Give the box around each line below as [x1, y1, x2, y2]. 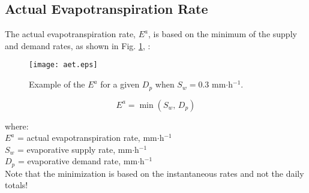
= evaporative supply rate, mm [17, 143, 133, 155]
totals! [5, 179, 28, 191]
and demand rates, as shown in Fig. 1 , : [5, 39, 151, 52]
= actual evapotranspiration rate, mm [17, 131, 157, 144]
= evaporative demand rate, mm [17, 155, 138, 167]
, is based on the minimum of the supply [148, 28, 297, 40]
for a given [100, 78, 140, 91]
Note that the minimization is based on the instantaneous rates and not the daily [5, 167, 304, 179]
